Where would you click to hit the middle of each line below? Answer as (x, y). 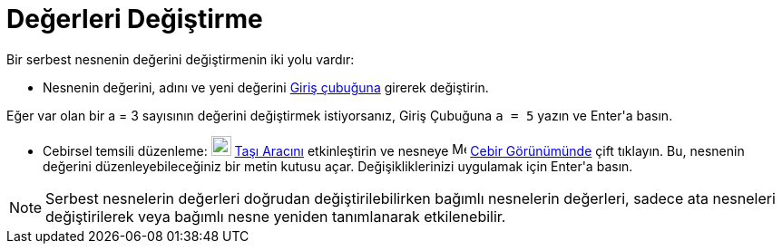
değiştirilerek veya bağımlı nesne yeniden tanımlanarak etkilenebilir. (276, 216)
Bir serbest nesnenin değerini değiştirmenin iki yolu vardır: (181, 59)
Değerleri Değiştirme (135, 19)
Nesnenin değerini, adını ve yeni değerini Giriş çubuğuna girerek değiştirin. (266, 87)
